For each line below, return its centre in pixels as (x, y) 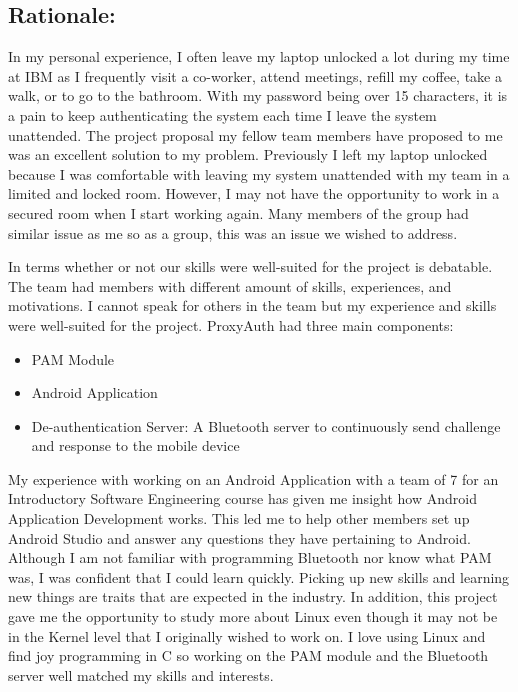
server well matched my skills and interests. (141, 674)
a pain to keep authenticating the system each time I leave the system (222, 114)
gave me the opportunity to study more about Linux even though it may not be (253, 616)
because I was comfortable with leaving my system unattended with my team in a (259, 173)
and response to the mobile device (135, 445)
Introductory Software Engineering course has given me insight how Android (242, 498)
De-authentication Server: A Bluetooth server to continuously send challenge (266, 425)
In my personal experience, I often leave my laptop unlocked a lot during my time (259, 56)
